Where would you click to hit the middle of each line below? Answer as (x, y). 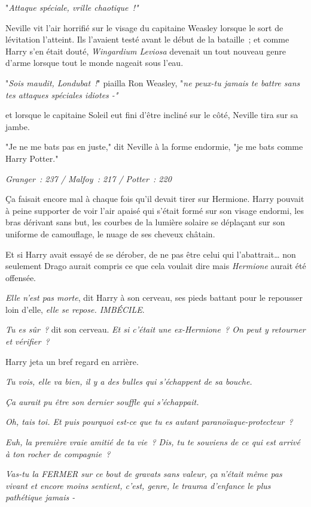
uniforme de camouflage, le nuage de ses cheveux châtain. (110, 233)
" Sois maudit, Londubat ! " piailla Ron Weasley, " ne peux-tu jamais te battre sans (153, 82)
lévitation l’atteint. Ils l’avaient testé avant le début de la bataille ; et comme (147, 39)
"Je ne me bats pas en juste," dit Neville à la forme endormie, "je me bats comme (154, 147)
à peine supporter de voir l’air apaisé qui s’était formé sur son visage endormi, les (155, 210)
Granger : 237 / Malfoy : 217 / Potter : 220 (89, 178)
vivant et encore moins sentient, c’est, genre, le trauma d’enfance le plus (138, 485)
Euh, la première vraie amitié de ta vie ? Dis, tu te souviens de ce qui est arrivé (153, 442)
